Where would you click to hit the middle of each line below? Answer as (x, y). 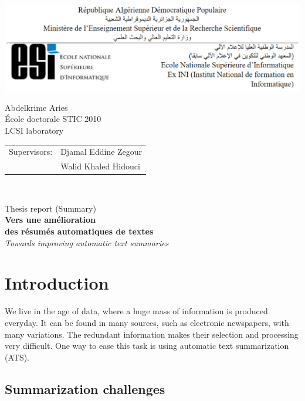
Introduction (57, 283)
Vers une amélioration (50, 220)
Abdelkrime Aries (36, 107)
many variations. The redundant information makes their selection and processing (152, 334)
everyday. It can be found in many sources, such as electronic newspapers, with (147, 322)
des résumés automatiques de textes (79, 231)
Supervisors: (31, 152)
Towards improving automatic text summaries (87, 242)
